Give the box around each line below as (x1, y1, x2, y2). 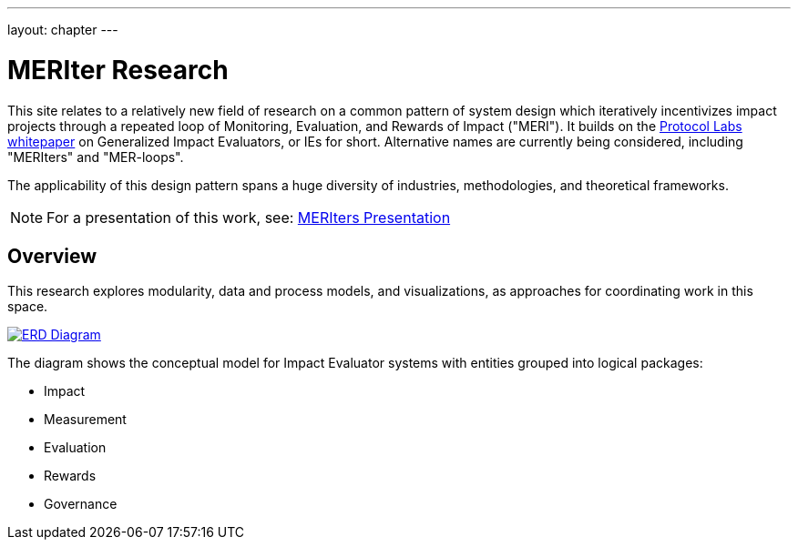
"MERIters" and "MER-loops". (7, 148, 184, 165)
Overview (7, 244, 97, 268)
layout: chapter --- (7, 22, 118, 37)
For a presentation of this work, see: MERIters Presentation (46, 208, 451, 227)
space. (7, 299, 48, 315)
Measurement (44, 411, 127, 428)
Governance (44, 496, 118, 512)
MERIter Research (7, 54, 229, 86)
